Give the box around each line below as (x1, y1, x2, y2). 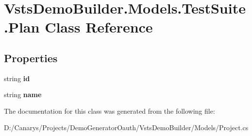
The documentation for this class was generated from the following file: (4, 105, 215, 116)
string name (4, 89, 42, 100)
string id (4, 73, 30, 83)
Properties (4, 50, 58, 65)
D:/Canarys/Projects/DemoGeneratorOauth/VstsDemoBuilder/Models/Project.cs (4, 122, 249, 132)
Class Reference (45, 17, 153, 37)
